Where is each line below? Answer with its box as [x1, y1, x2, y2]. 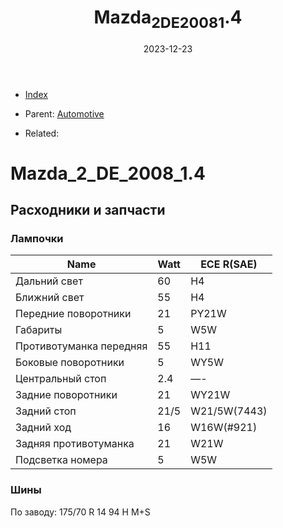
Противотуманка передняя [15, 339, 148, 353]
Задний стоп [15, 404, 77, 418]
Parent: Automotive [24, 107, 105, 120]
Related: [24, 127, 60, 139]
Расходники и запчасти [10, 202, 166, 219]
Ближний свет [15, 291, 85, 305]
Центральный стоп [15, 372, 107, 386]
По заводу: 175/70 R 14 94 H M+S [10, 506, 151, 518]
